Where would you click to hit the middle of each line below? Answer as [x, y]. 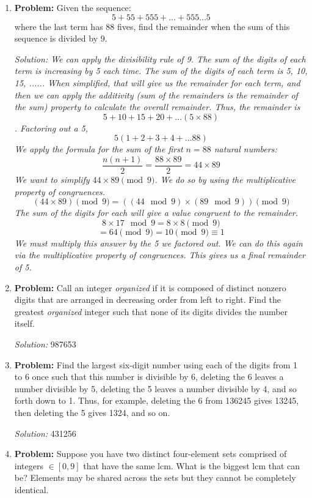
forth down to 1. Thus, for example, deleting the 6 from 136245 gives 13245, [157, 400]
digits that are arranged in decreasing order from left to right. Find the [148, 299]
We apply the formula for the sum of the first [99, 149]
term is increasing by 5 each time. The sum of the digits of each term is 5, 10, [161, 71]
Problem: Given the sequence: [73, 7]
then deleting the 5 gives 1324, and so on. [92, 412]
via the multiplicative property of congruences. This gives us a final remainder [160, 255]
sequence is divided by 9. [61, 38]
